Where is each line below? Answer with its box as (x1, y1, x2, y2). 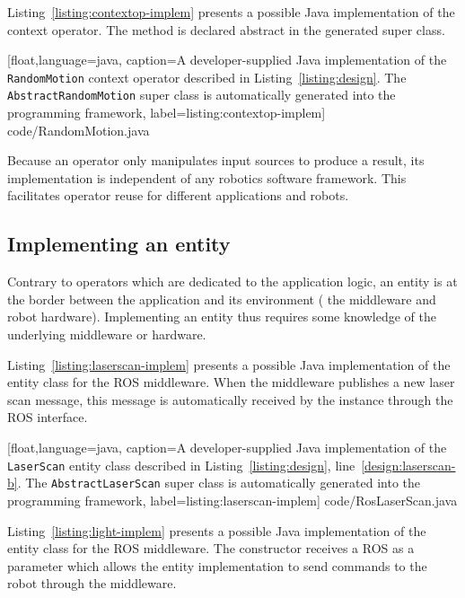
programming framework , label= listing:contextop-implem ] (7, 103, 326, 122)
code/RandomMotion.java (7, 120, 150, 139)
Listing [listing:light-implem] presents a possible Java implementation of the (7, 521, 426, 540)
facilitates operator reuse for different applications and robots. (7, 186, 349, 205)
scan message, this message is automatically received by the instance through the (7, 390, 453, 409)
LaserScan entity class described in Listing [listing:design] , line (7, 455, 355, 474)
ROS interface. (7, 408, 88, 427)
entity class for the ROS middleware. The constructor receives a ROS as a (7, 539, 415, 558)
